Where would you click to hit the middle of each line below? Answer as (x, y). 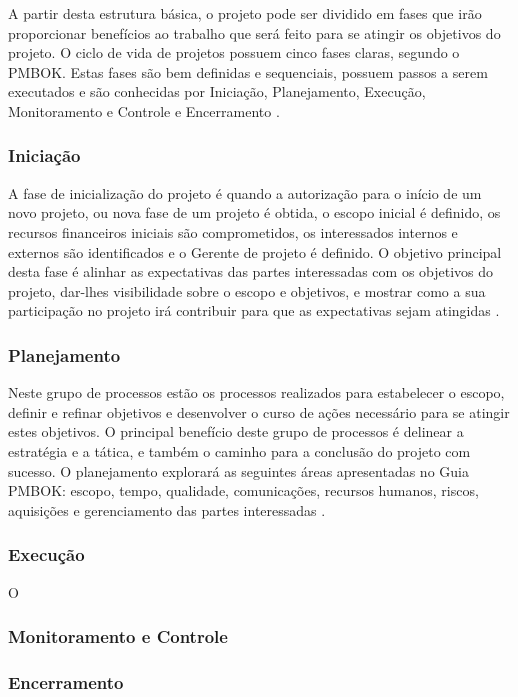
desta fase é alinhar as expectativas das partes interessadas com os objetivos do (251, 271)
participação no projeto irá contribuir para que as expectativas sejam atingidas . (254, 310)
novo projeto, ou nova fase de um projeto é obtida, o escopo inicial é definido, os (254, 212)
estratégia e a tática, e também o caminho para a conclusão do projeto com (239, 450)
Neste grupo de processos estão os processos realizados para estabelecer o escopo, (256, 392)
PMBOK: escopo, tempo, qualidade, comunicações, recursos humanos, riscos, (243, 490)
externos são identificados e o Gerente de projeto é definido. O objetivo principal (255, 251)
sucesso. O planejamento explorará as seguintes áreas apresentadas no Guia (238, 470)
